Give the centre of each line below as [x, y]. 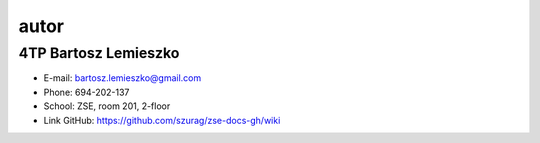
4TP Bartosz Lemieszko [99, 53]
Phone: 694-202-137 [86, 92]
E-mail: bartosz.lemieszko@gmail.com [122, 78]
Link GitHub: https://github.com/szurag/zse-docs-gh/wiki [162, 120]
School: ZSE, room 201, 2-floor [107, 106]
